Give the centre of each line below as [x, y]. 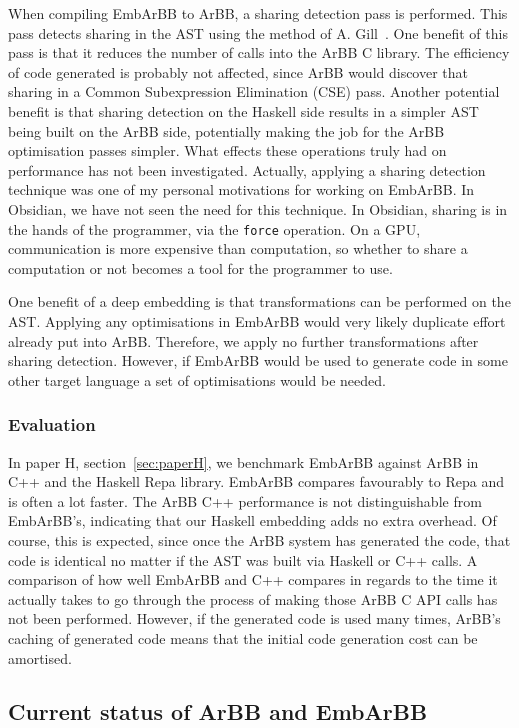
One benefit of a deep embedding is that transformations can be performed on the [259, 301]
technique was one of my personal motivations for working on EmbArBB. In [241, 189]
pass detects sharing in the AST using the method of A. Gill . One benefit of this [258, 32]
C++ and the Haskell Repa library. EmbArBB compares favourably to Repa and [256, 481]
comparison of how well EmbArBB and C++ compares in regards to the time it [253, 579]
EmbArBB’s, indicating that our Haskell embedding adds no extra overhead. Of [252, 520]
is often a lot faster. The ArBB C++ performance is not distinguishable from [245, 500]
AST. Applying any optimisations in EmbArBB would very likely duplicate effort [257, 320]
